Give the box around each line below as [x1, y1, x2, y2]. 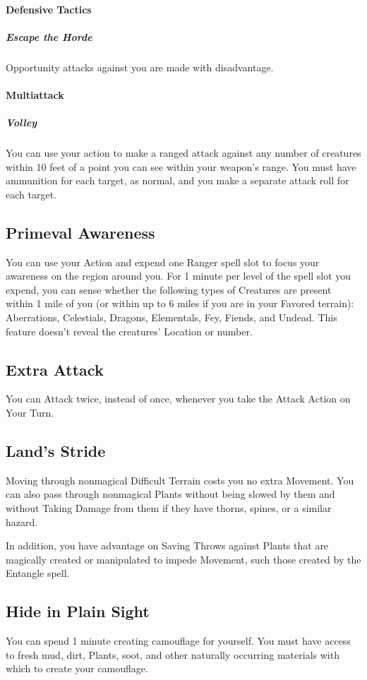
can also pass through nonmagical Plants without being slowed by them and [6, 487, 335, 501]
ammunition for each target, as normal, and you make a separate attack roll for [6, 173, 349, 188]
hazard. [6, 514, 38, 529]
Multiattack [6, 87, 64, 102]
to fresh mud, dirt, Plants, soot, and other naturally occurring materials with [6, 647, 339, 662]
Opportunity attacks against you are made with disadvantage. [6, 59, 274, 74]
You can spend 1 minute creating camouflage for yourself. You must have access [6, 633, 351, 648]
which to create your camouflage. [6, 661, 148, 676]
